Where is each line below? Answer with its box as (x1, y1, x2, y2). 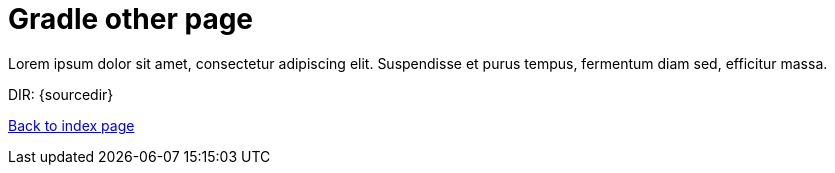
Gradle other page (8, 2, 254, 36)
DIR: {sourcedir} (8, 85, 114, 103)
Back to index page (8, 116, 135, 134)
